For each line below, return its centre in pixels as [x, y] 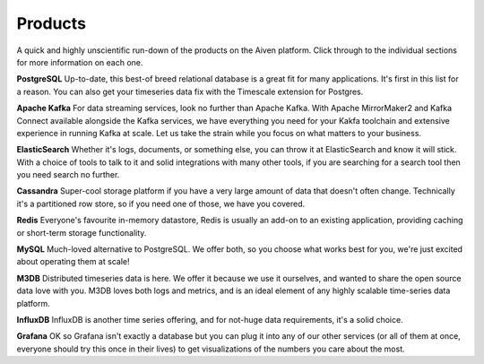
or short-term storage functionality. [82, 232]
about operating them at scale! [73, 262]
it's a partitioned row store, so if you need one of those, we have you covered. [161, 204]
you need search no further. [68, 175]
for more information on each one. [80, 62]
